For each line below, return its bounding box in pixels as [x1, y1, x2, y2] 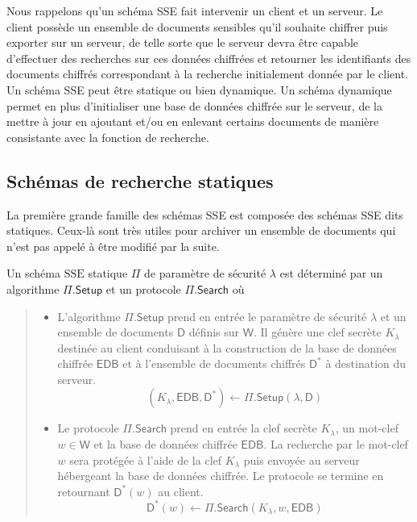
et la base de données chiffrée [93, 436, 237, 453]
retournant [57, 482, 110, 499]
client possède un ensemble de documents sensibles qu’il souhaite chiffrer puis [6, 18, 388, 35]
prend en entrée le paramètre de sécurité [167, 307, 367, 324]
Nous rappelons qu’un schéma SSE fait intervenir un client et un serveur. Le [6, 2, 383, 19]
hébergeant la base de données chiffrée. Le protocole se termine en [57, 467, 384, 484]
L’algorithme [57, 307, 121, 324]
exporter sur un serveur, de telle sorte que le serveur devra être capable [6, 34, 358, 51]
